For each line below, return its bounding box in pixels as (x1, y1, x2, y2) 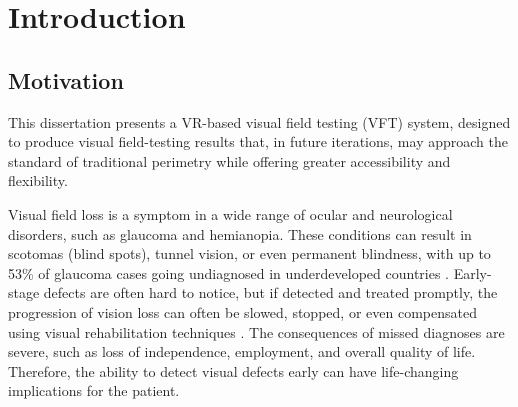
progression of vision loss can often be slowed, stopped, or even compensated (8, 301, 477, 322)
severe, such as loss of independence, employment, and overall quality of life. (8, 341, 476, 362)
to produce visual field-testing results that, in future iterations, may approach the (8, 131, 508, 152)
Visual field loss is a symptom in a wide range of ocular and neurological (8, 203, 453, 224)
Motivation (8, 64, 124, 95)
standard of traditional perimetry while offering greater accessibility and (8, 150, 451, 171)
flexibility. (8, 170, 68, 191)
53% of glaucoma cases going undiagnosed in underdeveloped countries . (8, 262, 450, 283)
